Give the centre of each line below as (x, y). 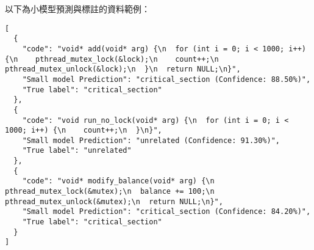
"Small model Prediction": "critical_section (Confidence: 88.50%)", (166, 79)
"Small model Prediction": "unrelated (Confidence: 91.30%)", (151, 140)
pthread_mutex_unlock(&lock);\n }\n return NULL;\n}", (123, 69)
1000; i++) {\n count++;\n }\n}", (84, 131)
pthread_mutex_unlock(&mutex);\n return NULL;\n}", (114, 201)
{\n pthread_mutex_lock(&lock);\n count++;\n (112, 59)
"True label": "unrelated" (77, 151)
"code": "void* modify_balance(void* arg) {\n (118, 181)
